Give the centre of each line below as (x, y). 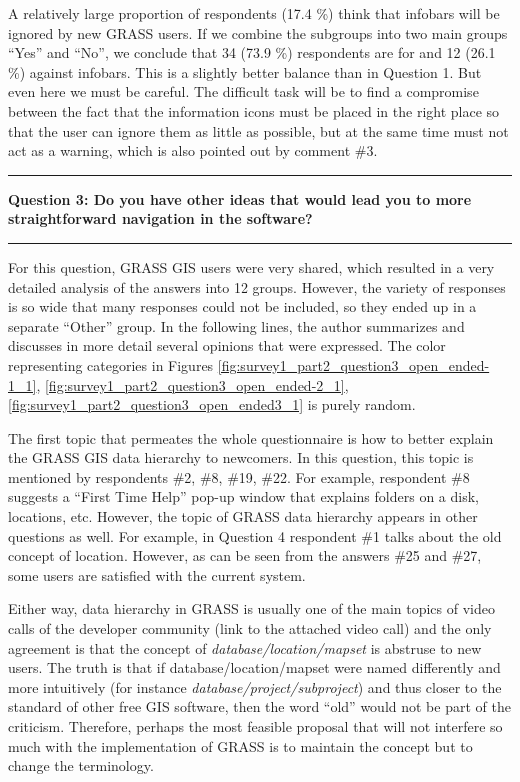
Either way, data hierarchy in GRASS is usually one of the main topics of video (251, 608)
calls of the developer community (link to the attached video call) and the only (250, 628)
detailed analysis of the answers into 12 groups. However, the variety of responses (257, 286)
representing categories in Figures (111, 364)
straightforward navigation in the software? (160, 218)
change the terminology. (81, 765)
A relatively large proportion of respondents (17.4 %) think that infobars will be (254, 13)
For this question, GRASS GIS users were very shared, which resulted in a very (251, 266)
